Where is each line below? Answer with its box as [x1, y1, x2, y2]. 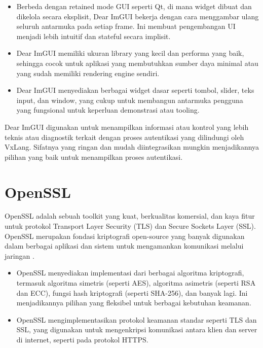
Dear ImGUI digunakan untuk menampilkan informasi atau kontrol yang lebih [5, 121, 249, 132]
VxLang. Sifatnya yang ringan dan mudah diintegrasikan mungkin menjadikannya [5, 142, 259, 152]
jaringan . [5, 250, 34, 261]
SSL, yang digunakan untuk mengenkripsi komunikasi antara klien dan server [16, 324, 257, 335]
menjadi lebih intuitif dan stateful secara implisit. [16, 30, 171, 41]
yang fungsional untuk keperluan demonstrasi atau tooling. [16, 105, 200, 115]
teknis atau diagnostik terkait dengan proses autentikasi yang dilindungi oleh [5, 131, 244, 142]
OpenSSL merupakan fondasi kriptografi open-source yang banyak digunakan [5, 230, 245, 241]
